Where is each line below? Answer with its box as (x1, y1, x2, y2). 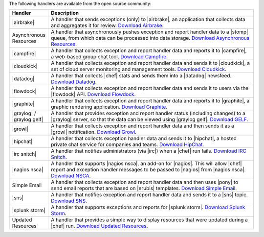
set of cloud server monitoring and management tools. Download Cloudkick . (51, 66, 227, 73)
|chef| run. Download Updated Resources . (51, 223, 148, 230)
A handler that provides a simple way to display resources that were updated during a (51, 216, 248, 223)
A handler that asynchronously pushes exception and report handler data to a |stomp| (51, 28, 248, 35)
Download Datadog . (51, 78, 97, 85)
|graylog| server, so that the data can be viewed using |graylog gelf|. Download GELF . (51, 116, 248, 123)
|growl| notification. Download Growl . (51, 129, 137, 136)
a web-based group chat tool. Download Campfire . (51, 53, 168, 60)
